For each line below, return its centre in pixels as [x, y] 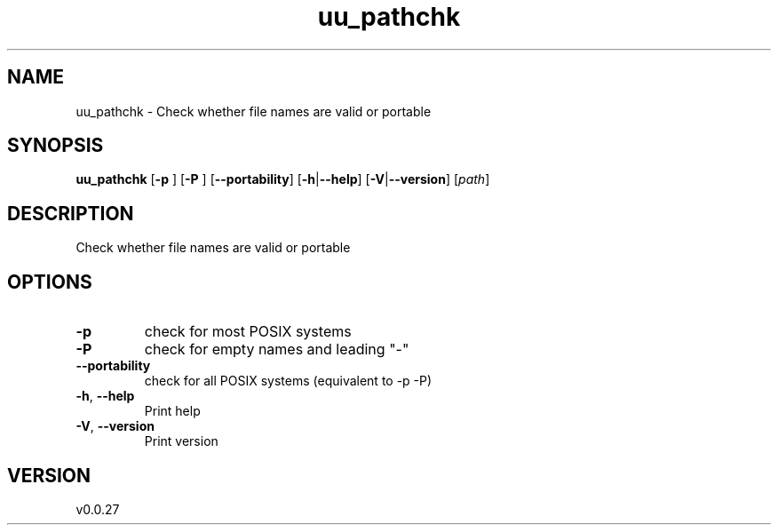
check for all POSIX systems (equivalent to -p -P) [288, 381]
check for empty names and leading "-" [277, 349]
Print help [172, 411]
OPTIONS [50, 282]
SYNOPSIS [56, 146]
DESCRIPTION [71, 213]
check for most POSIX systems [248, 332]
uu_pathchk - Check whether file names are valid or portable [254, 111]
